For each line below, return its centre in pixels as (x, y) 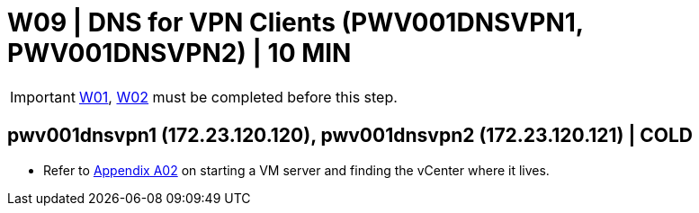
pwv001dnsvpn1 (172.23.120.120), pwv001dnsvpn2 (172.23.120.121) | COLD (350, 136)
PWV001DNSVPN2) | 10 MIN (179, 53)
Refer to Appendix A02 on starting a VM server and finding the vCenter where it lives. (296, 170)
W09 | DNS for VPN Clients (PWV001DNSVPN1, (296, 22)
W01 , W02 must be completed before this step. (238, 97)
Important (43, 97)
